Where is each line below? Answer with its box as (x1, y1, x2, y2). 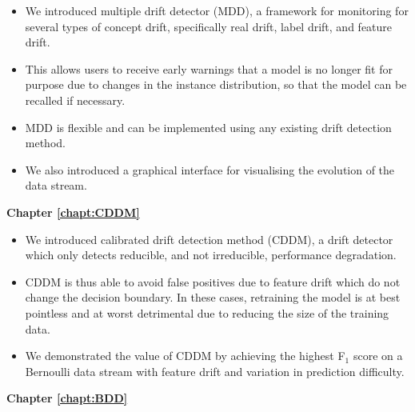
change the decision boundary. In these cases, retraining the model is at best (25, 289, 401, 306)
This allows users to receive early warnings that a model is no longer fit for (25, 60, 393, 77)
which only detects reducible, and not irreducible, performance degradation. (25, 246, 397, 263)
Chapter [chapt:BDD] (6, 390, 128, 406)
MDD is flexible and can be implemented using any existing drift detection (25, 118, 392, 135)
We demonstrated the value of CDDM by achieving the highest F (25, 347, 345, 364)
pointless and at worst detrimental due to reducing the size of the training (25, 304, 389, 321)
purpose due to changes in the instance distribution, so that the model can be (25, 76, 407, 93)
